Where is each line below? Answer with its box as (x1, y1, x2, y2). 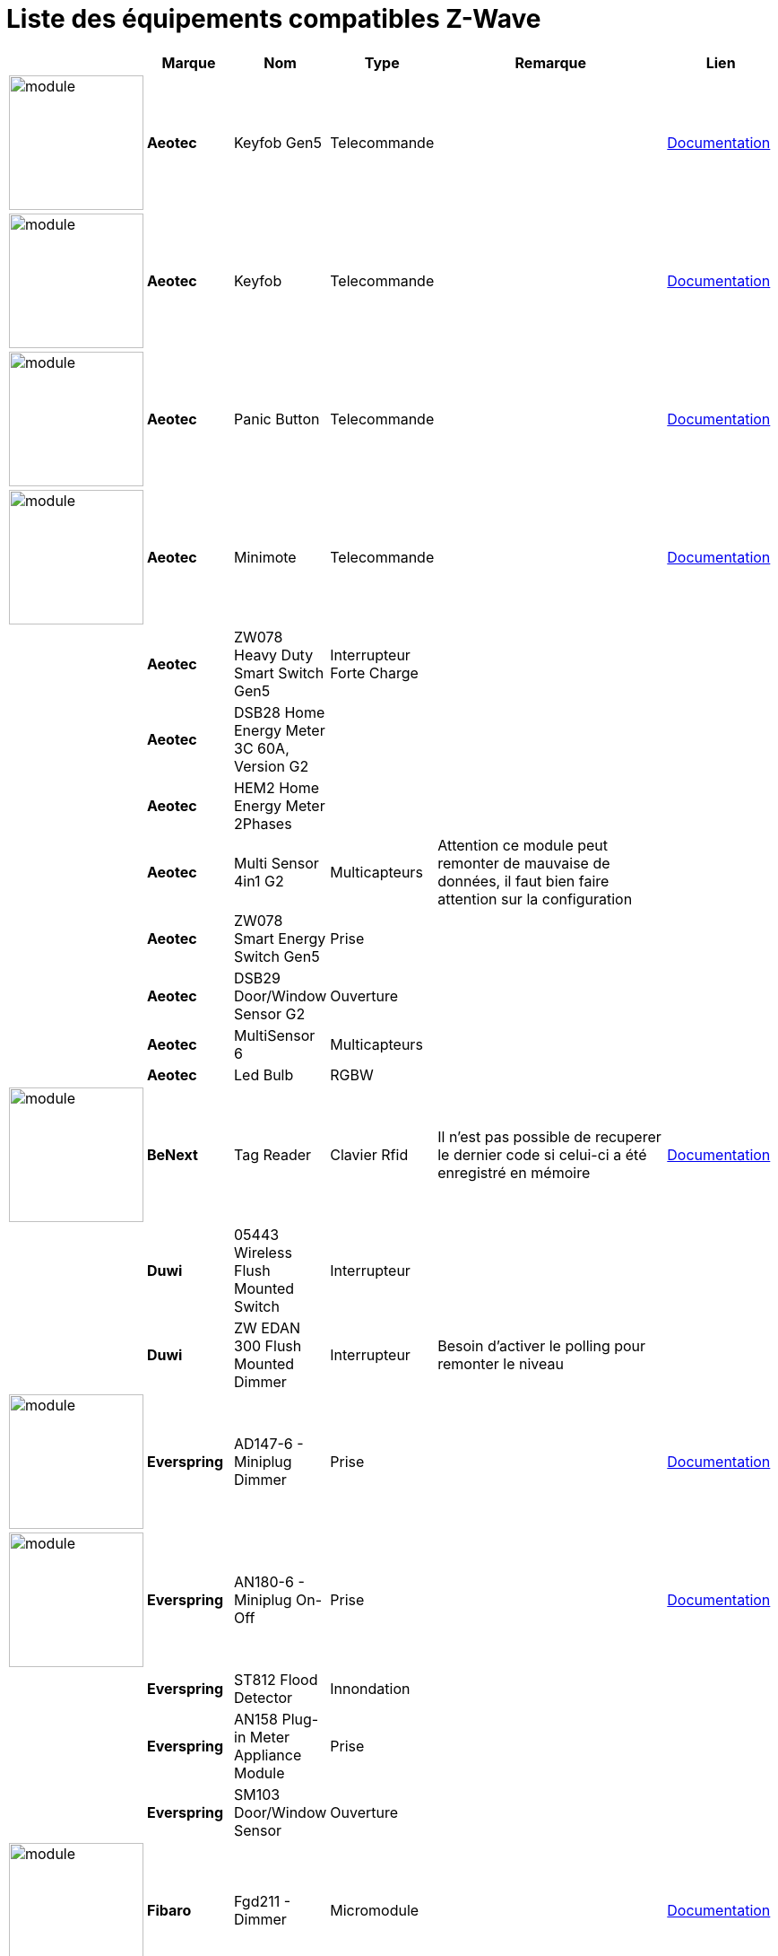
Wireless (234, 1243, 292, 1262)
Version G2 (234, 756, 309, 775)
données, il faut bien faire (437, 871, 609, 890)
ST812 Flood (234, 1670, 318, 1689)
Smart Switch (234, 663, 324, 682)
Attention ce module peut (437, 835, 609, 854)
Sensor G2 (234, 1004, 306, 1023)
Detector (234, 1688, 293, 1707)
